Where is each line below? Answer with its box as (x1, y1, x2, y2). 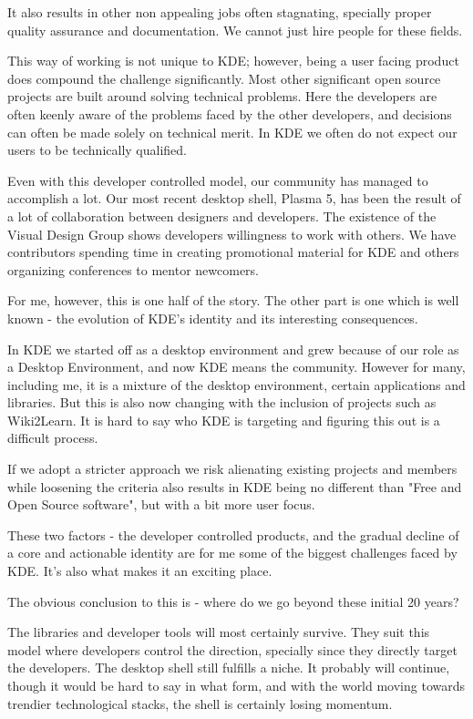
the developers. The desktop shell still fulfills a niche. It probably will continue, (7, 658, 450, 677)
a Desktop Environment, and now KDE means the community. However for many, (7, 357, 466, 376)
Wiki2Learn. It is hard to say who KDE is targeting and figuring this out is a (7, 410, 440, 429)
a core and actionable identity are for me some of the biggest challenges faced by (7, 543, 458, 562)
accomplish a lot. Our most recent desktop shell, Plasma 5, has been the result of (7, 189, 461, 208)
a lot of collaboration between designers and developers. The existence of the (7, 206, 437, 225)
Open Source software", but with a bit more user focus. (7, 495, 315, 514)
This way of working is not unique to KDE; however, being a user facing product (7, 51, 459, 70)
